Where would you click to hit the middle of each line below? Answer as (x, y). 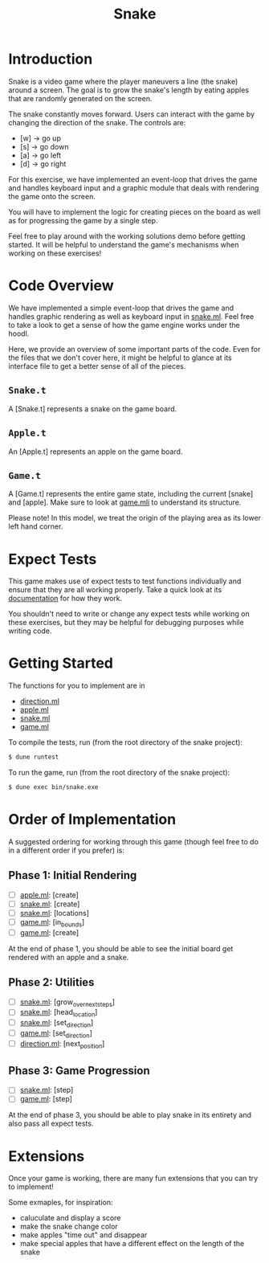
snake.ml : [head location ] (59, 1013)
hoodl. (19, 333)
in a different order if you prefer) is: (66, 850)
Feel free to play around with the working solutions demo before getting (127, 236)
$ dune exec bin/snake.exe (53, 787)
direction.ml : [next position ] (62, 1044)
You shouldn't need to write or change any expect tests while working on (129, 614)
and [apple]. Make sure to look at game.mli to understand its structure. (125, 502)
